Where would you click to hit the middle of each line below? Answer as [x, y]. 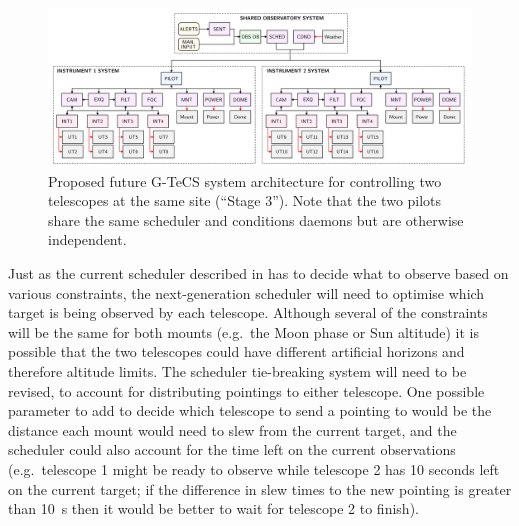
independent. [87, 239]
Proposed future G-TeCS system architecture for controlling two [245, 180]
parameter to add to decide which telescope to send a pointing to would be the [250, 410]
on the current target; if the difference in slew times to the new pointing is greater [260, 488]
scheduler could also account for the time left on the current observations [232, 449]
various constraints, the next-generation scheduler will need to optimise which [246, 292]
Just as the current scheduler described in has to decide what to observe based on [258, 272]
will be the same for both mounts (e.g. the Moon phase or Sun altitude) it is [243, 331]
